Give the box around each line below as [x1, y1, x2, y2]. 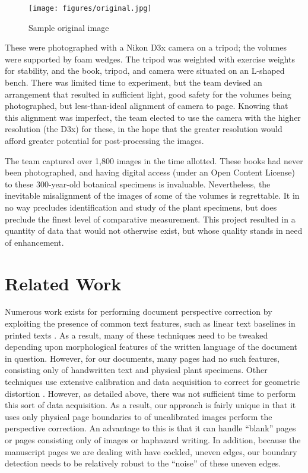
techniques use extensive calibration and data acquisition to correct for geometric [5, 375, 300, 388]
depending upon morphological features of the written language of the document [5, 340, 297, 353]
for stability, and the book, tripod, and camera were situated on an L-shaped [5, 64, 285, 77]
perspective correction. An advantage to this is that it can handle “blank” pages [5, 422, 296, 434]
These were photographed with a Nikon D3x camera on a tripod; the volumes [5, 41, 287, 54]
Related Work [5, 271, 122, 295]
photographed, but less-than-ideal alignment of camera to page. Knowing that [5, 99, 288, 112]
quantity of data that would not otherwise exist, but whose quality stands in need [5, 224, 303, 237]
